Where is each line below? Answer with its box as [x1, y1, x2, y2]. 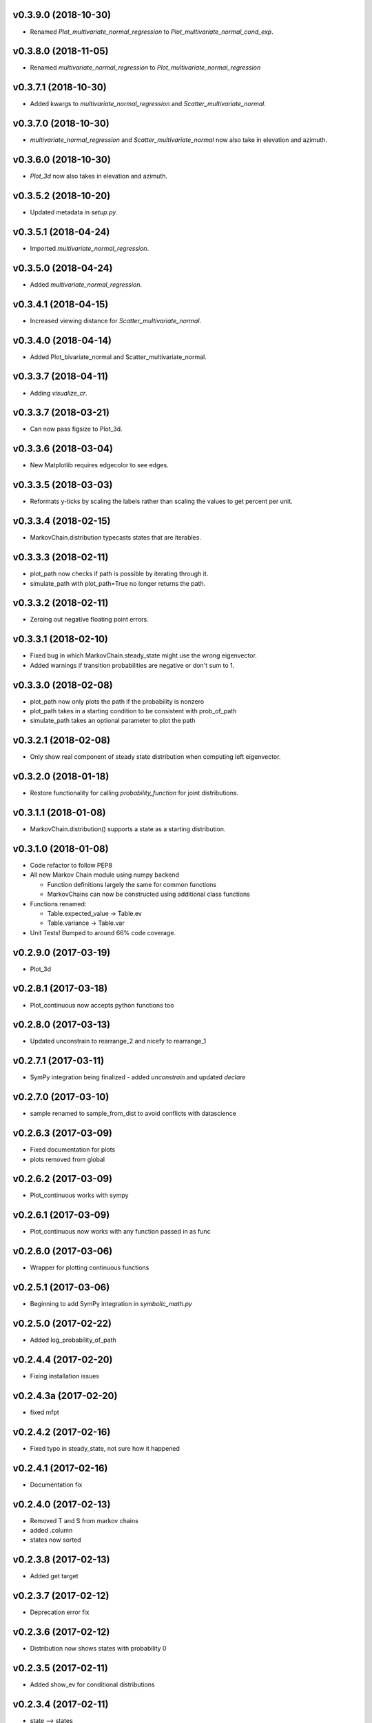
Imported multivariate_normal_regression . [30, 244, 149, 252]
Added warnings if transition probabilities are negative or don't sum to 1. [30, 661, 235, 669]
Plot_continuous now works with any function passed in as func [30, 1227, 211, 1236]
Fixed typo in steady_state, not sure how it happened [30, 1444, 180, 1452]
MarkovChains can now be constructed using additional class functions [47, 890, 251, 899]
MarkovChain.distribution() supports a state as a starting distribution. [30, 825, 226, 833]
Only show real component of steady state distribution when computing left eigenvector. [30, 753, 281, 761]
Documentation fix [30, 1480, 83, 1489]
